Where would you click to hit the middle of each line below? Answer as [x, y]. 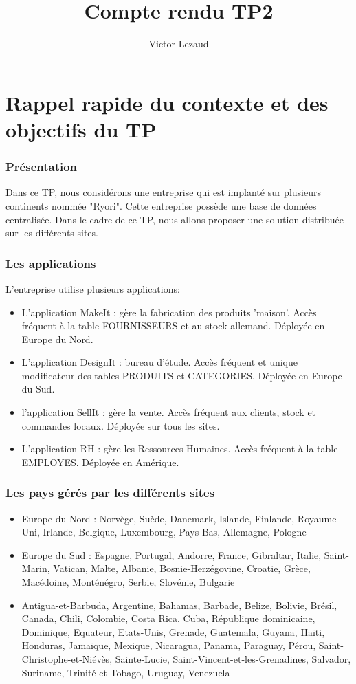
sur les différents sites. [52, 233]
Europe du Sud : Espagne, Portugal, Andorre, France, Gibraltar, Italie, [171, 554]
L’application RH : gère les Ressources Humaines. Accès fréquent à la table [180, 449]
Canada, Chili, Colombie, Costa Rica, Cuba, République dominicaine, [168, 618]
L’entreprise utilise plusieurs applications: [93, 288]
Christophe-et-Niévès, [67, 659]
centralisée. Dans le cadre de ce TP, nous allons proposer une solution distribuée [175, 219]
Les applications [51, 263]
